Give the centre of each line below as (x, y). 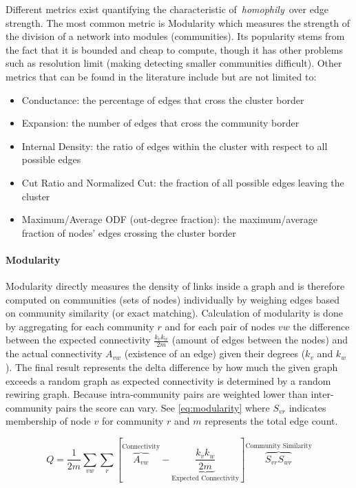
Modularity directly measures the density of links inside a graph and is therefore (175, 286)
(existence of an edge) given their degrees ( (215, 353)
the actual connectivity (54, 353)
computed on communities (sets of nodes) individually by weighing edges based (173, 299)
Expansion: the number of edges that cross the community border (160, 123)
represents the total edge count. (271, 421)
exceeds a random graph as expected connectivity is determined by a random (168, 380)
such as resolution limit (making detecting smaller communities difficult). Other (174, 63)
